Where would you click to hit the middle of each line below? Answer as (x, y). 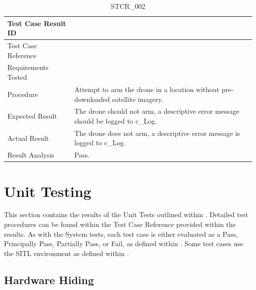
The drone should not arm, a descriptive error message (157, 111)
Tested (17, 77)
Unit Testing (48, 191)
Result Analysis (31, 155)
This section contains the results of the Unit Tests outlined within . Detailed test (126, 214)
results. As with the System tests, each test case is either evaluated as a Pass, (121, 234)
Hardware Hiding (49, 279)
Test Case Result (37, 23)
